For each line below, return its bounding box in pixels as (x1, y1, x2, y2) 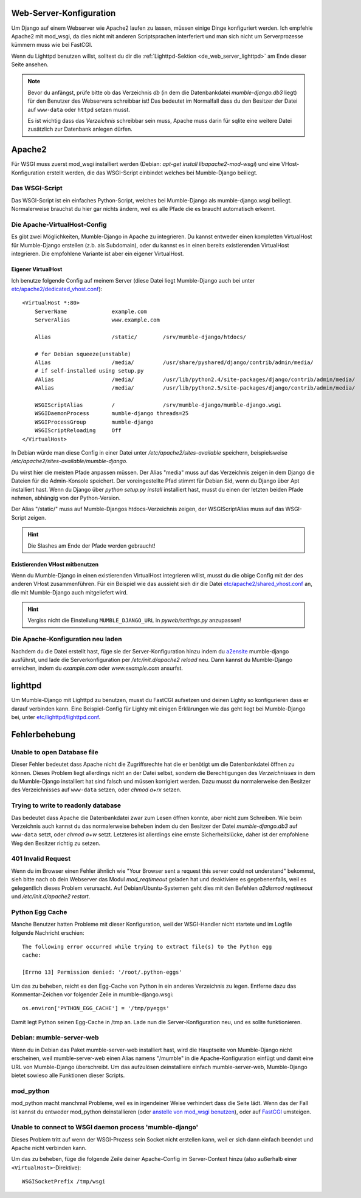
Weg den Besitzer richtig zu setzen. (11, 839, 100, 847)
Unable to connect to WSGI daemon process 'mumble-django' (11, 1123, 199, 1132)
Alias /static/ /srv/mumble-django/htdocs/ (34, 333, 247, 340)
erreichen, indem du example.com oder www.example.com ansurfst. (11, 664, 184, 672)
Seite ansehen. (11, 61, 49, 68)
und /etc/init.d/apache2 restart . (11, 893, 91, 900)
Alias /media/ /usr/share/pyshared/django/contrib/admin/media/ (34, 359, 314, 366)
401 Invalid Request (11, 855, 71, 863)
